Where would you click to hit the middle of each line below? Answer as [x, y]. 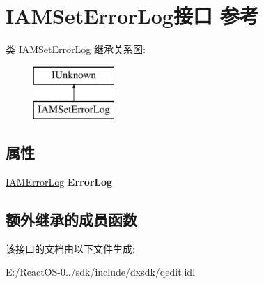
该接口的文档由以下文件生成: [70, 248]
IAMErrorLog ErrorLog [59, 182]
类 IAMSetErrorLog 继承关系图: [76, 49]
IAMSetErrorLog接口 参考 [132, 16]
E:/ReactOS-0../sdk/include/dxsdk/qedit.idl [101, 272]
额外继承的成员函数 [71, 219]
